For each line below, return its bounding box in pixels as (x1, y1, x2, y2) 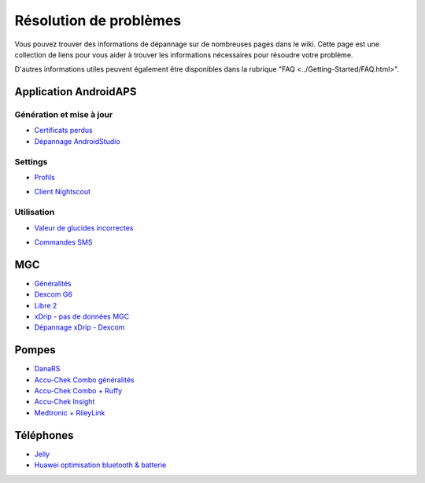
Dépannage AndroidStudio (34, 136, 121, 146)
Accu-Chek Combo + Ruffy (34, 386, 123, 396)
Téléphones (14, 429, 74, 442)
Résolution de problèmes (14, 12, 182, 29)
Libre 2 (34, 300, 57, 310)
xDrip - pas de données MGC (34, 312, 130, 322)
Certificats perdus (34, 126, 94, 135)
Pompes (14, 343, 56, 357)
